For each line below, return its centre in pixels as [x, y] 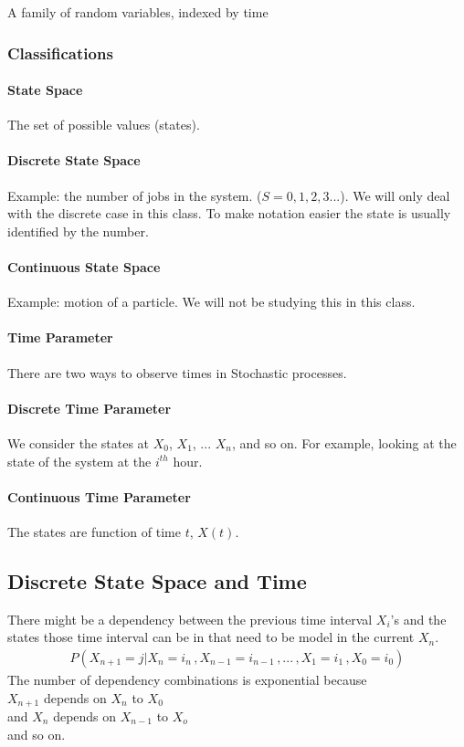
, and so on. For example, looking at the [344, 442]
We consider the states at [79, 442]
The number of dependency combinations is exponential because [187, 679]
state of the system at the [79, 461]
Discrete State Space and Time [157, 580]
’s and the [418, 619]
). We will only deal [395, 195]
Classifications [60, 53]
